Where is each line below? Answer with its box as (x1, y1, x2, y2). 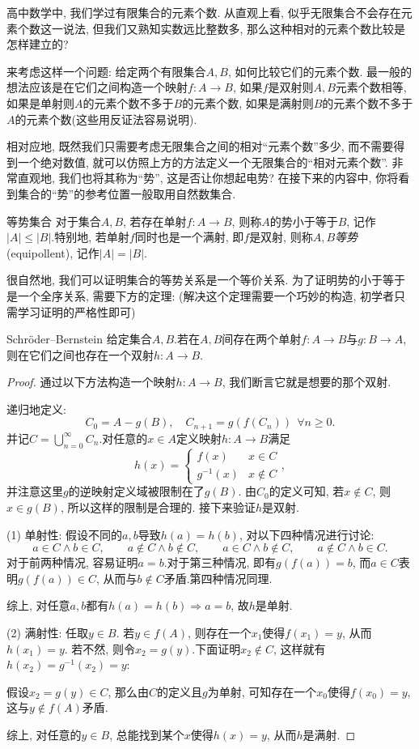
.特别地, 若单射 (51, 228, 129, 245)
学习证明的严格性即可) (17, 303, 136, 320)
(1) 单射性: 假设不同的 (6, 526, 123, 543)
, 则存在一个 (188, 623, 252, 640)
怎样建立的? (6, 36, 69, 53)
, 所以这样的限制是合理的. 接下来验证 (60, 498, 256, 515)
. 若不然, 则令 (64, 640, 135, 657)
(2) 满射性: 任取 (6, 623, 89, 640)
